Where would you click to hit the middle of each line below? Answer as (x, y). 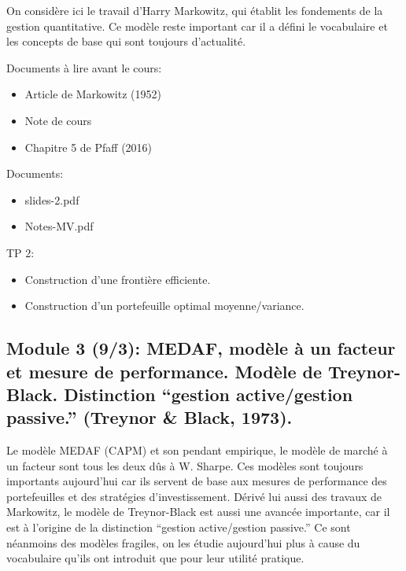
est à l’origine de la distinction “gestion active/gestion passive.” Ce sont (179, 527)
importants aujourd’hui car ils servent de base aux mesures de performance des (197, 481)
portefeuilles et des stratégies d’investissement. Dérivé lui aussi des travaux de (194, 496)
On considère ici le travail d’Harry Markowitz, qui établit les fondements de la (195, 10)
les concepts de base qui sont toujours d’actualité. (126, 41)
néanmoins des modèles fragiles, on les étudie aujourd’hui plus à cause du (183, 542)
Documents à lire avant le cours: (84, 67)
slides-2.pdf (52, 199)
